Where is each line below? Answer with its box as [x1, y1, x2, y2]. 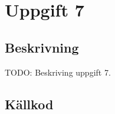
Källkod [5, 95, 54, 113]
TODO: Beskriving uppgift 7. [5, 66, 111, 78]
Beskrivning [5, 38, 79, 56]
